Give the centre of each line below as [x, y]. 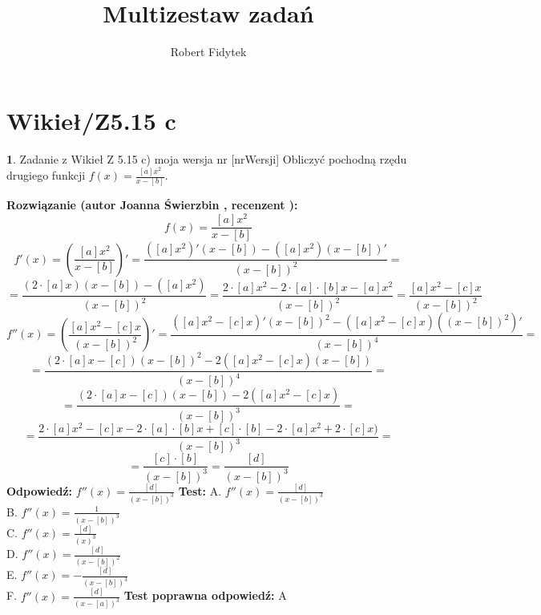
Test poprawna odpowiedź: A [205, 595]
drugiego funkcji [46, 175]
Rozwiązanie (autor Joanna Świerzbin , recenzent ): [152, 205]
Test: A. [200, 490]
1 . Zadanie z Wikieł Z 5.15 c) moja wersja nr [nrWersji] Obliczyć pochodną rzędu [207, 158]
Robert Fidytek [208, 52]
